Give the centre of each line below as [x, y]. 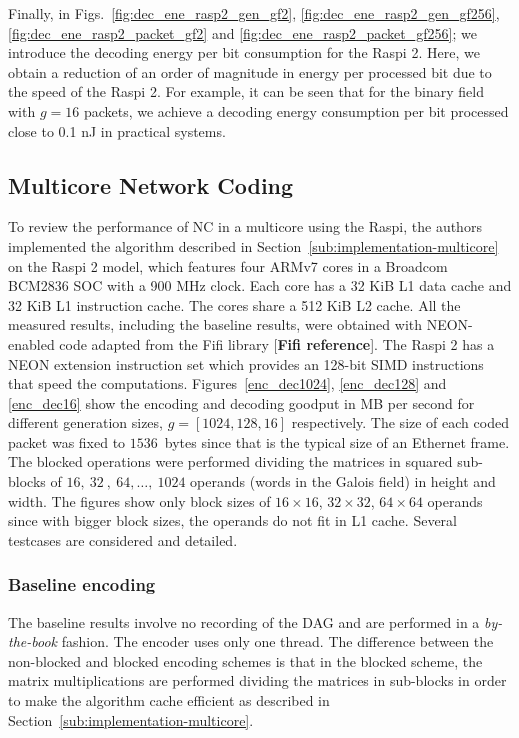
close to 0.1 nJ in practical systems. [117, 130]
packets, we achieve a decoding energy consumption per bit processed [296, 110]
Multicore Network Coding [151, 184]
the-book [33, 641]
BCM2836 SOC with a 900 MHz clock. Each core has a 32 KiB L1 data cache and [260, 285]
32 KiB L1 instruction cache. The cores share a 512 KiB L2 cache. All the [234, 304]
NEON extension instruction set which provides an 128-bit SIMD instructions [246, 363]
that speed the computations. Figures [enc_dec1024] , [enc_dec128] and [227, 383]
